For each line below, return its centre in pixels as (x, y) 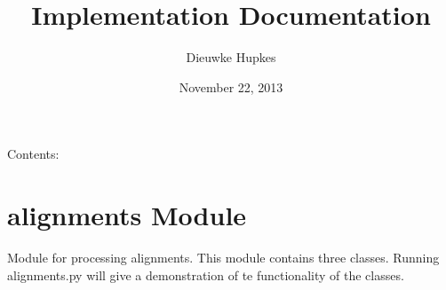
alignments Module (127, 215)
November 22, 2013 (231, 86)
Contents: (33, 154)
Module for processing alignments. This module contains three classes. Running (223, 258)
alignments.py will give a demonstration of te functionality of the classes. (206, 274)
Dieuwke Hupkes (231, 57)
